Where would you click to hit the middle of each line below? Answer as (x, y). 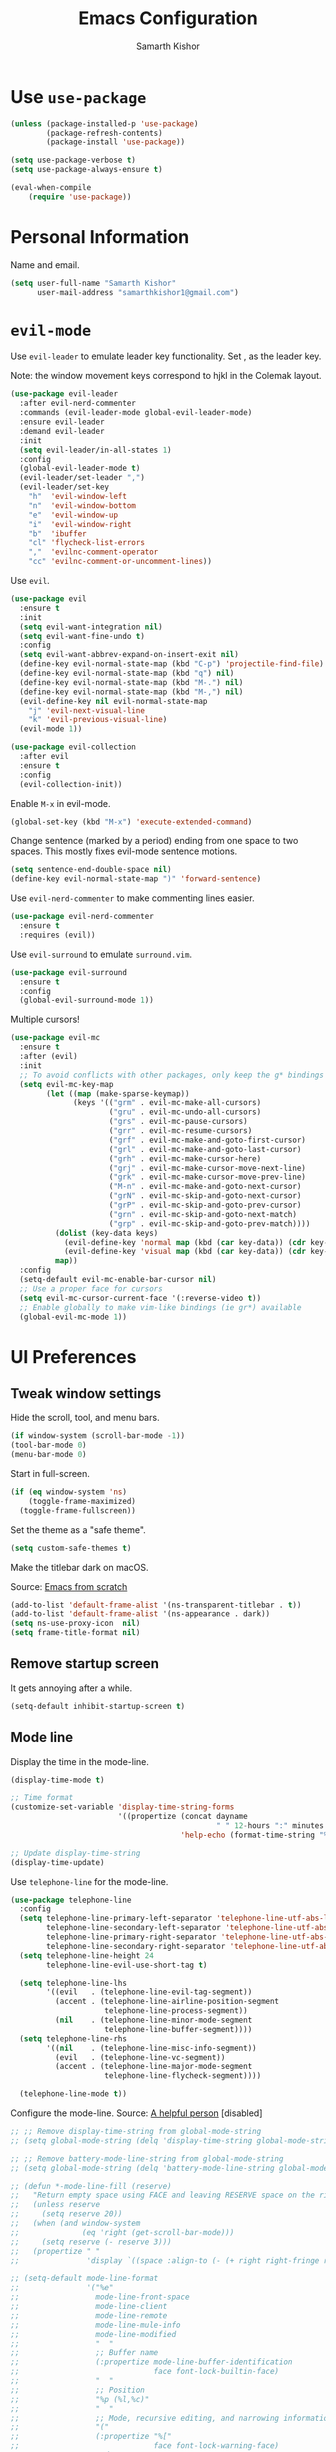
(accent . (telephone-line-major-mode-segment (153, 2067)
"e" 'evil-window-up (73, 515)
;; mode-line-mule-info (96, 2325)
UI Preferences (73, 1356)
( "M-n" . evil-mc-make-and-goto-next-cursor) (205, 1187)
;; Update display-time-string (75, 1853)
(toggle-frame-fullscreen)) (78, 1510)
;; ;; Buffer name (84, 2353)
